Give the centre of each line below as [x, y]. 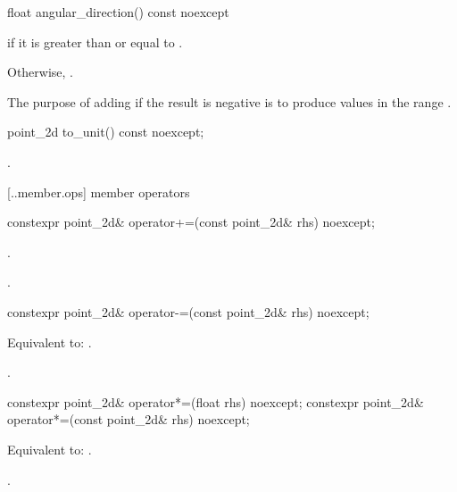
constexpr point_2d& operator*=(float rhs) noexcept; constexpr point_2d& [216, 401]
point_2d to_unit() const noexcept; [106, 132]
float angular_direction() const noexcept [118, 12]
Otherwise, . [41, 72]
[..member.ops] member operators [99, 192]
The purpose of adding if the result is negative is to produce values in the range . [229, 101]
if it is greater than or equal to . [95, 42]
